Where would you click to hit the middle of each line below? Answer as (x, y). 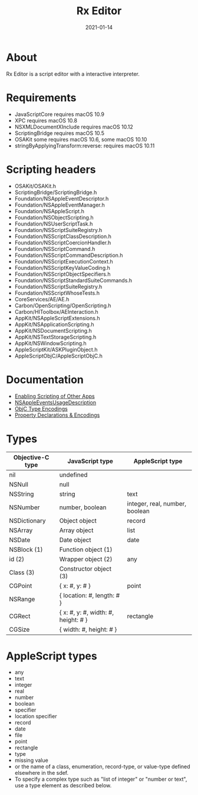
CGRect (20, 616)
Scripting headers (51, 169)
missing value (31, 760)
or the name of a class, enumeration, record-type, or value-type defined (102, 767)
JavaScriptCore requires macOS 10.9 (60, 114)
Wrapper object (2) (86, 559)
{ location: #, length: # (90, 596)
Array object (76, 530)
